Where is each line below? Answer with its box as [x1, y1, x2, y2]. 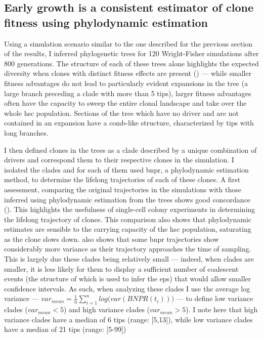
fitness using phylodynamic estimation [4, 14, 208, 30]
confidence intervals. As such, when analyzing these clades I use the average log [4, 283, 250, 293]
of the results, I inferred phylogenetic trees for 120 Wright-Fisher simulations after [4, 48, 259, 59]
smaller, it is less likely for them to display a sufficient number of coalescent [4, 263, 239, 274]
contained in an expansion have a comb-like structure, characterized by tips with [4, 117, 254, 128]
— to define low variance [176, 293, 253, 304]
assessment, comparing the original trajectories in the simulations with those [4, 184, 241, 194]
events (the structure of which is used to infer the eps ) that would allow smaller [4, 273, 251, 284]
